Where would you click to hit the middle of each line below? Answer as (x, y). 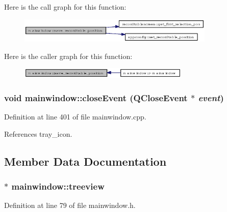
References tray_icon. (38, 133)
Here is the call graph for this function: (65, 7)
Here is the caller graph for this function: (68, 56)
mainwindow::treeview (58, 186)
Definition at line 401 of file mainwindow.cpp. (75, 116)
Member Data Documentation (85, 161)
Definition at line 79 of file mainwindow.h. (70, 205)
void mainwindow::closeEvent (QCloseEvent (96, 97)
